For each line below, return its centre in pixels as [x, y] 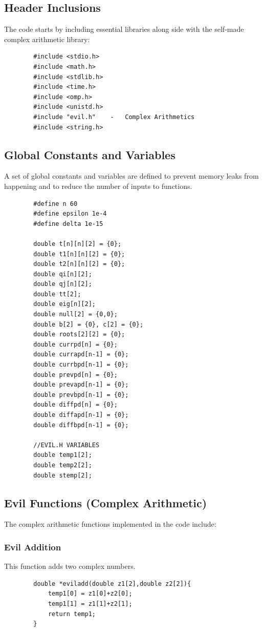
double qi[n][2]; [63, 274]
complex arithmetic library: [47, 39]
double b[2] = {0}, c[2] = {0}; [89, 324]
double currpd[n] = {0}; [75, 344]
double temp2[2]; [63, 465]
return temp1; [72, 614]
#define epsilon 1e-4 [70, 214]
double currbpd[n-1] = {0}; [81, 365]
